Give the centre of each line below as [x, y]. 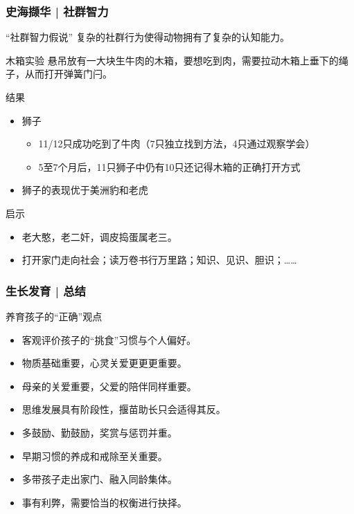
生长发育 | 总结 [46, 290]
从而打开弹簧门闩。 [68, 74]
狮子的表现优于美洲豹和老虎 [85, 190]
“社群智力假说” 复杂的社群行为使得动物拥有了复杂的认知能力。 [148, 37]
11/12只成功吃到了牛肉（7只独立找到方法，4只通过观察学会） [177, 144]
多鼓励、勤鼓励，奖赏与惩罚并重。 [99, 432]
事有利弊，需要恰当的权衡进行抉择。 [104, 502]
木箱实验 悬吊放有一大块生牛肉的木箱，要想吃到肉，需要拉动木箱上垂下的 [172, 60]
